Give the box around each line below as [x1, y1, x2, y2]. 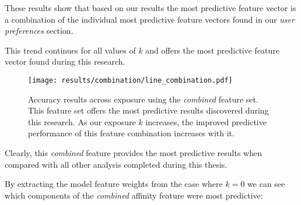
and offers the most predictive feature [145, 44, 280, 56]
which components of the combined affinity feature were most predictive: [5, 189, 263, 201]
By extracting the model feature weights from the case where [5, 178, 223, 190]
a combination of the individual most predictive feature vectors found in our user [5, 13, 295, 25]
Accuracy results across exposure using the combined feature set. [28, 93, 258, 105]
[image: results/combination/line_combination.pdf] [28, 76, 233, 84]
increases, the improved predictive [145, 115, 267, 128]
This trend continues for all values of [5, 44, 136, 56]
